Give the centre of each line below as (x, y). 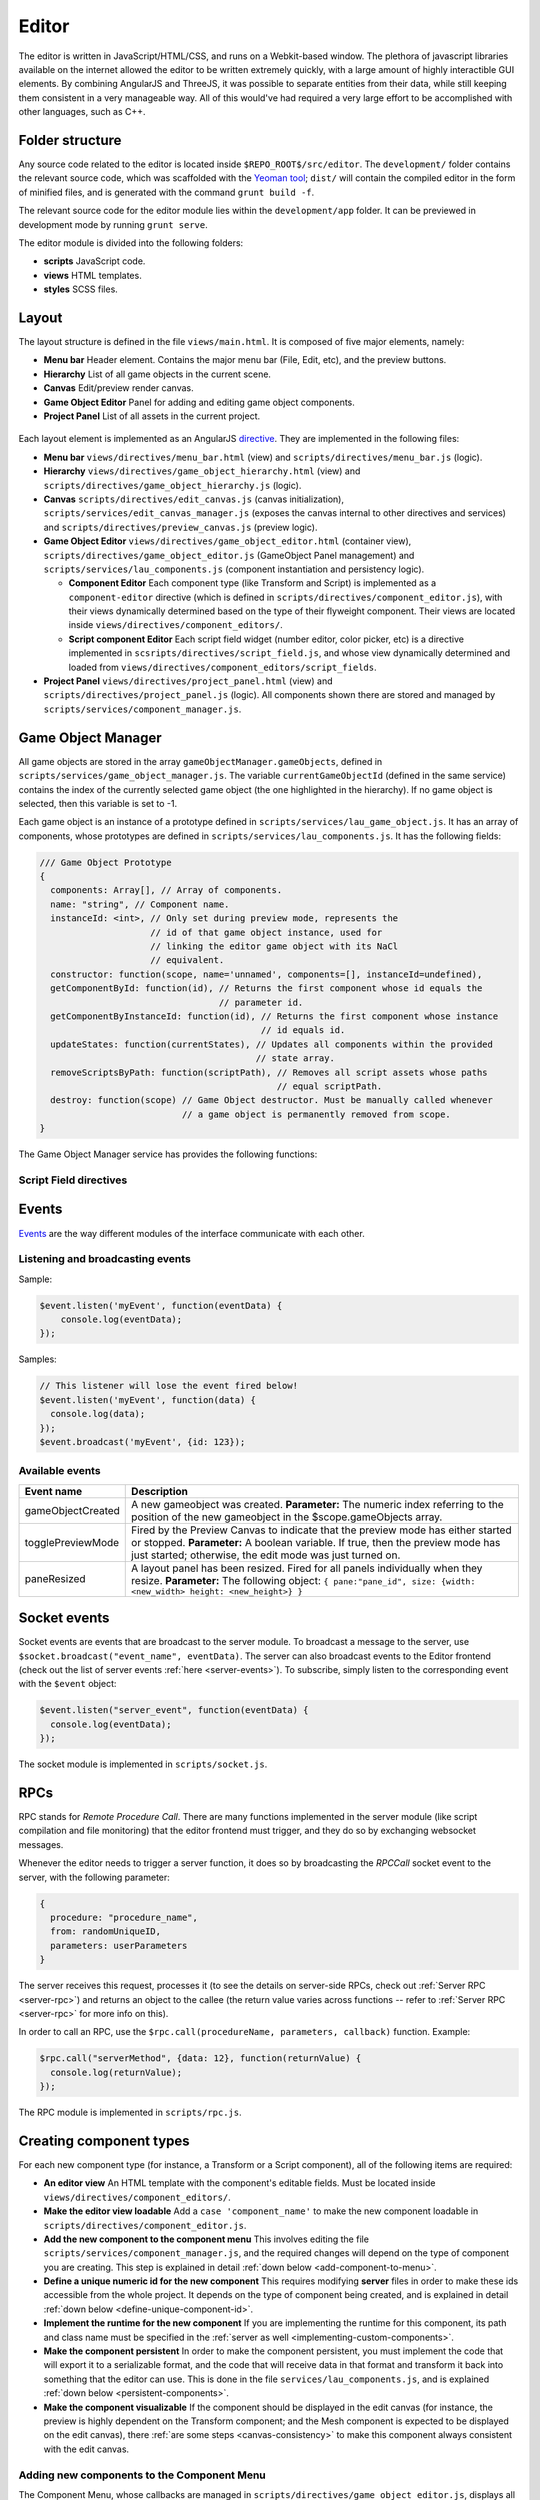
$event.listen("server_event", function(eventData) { (174, 1710)
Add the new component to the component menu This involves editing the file (206, 2239)
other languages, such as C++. (82, 112)
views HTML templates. (92, 275)
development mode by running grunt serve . (113, 224)
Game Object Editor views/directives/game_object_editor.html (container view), (227, 541)
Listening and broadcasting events (105, 1259)
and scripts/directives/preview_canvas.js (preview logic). (180, 527)
